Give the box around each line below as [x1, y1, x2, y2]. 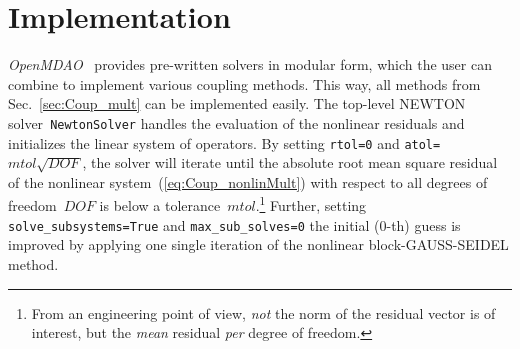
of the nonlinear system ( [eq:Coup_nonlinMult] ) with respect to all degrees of [8, 171, 488, 192]
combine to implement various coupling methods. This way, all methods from [8, 73, 481, 94]
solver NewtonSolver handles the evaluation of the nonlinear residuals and [8, 112, 465, 133]
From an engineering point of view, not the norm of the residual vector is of [31, 302, 496, 323]
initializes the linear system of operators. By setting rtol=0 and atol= [8, 132, 441, 153]
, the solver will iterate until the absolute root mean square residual [82, 152, 498, 173]
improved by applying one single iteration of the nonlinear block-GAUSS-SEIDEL [8, 234, 509, 255]
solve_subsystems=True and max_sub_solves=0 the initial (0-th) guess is [8, 214, 461, 235]
